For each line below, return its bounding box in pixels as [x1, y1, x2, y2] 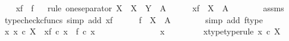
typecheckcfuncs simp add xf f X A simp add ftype [4, 13, 263, 26]
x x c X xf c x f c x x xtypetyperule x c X [4, 25, 281, 37]
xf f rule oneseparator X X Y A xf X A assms [15, 2, 284, 14]
